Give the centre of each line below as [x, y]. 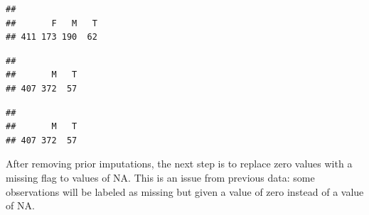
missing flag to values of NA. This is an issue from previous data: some [160, 177]
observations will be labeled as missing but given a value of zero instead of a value [185, 191]
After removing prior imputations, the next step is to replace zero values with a [179, 164]
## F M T [52, 23]
